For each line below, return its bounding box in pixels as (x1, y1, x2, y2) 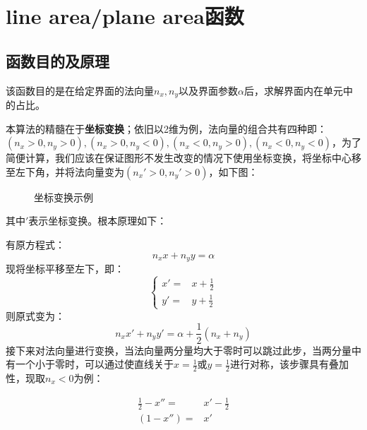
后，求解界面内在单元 (244, 83, 343, 97)
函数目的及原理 (6, 49, 109, 71)
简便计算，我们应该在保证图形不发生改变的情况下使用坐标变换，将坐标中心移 (6, 150, 361, 165)
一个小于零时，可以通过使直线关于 (15, 357, 174, 371)
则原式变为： (6, 308, 65, 323)
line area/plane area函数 (6, 1, 244, 30)
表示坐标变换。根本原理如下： (28, 213, 167, 228)
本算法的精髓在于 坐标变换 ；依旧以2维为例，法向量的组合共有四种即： (6, 121, 327, 136)
